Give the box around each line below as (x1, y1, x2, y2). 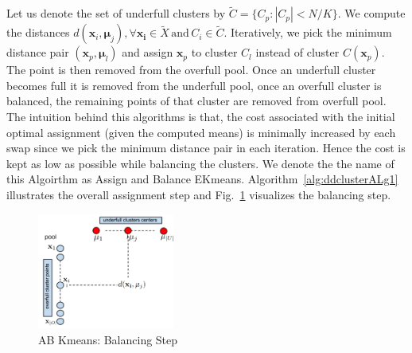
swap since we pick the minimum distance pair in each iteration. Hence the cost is (6, 139, 406, 156)
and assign (122, 44, 173, 61)
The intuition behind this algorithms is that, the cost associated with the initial (6, 108, 395, 124)
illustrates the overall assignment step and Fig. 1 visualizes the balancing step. (6, 186, 391, 202)
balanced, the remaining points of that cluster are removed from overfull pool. (6, 92, 387, 109)
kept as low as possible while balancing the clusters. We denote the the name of (6, 155, 395, 171)
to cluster (191, 44, 238, 61)
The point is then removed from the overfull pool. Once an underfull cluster (6, 61, 376, 78)
